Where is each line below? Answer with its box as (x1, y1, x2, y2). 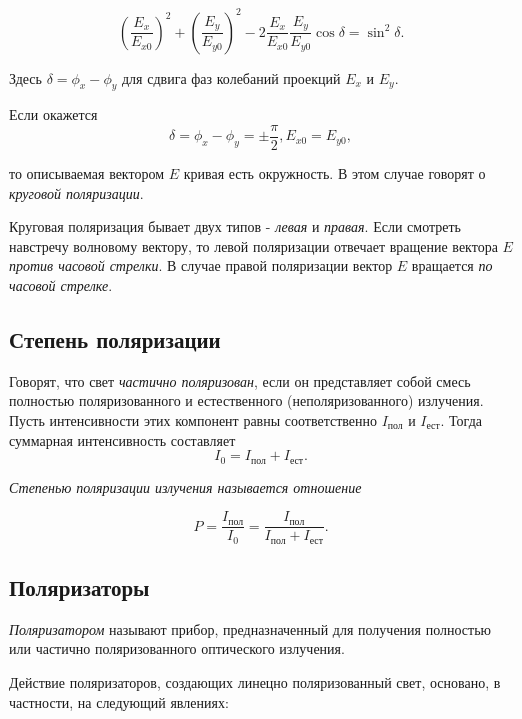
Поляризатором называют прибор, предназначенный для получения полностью (9, 618, 492, 639)
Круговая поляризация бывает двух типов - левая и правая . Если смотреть (9, 216, 461, 237)
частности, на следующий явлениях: (9, 691, 229, 712)
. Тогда (440, 409, 482, 430)
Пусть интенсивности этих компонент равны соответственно (9, 409, 377, 430)
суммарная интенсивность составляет (9, 429, 236, 450)
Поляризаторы (9, 572, 150, 603)
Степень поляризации (9, 323, 221, 354)
